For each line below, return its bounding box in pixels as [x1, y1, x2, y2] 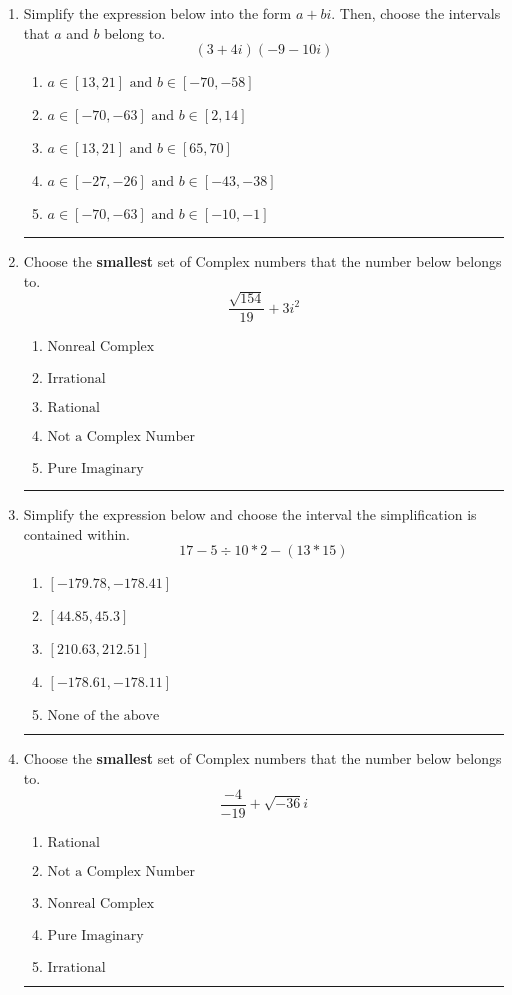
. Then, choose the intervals [331, 3, 501, 23]
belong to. [104, 22, 166, 43]
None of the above [47, 709, 160, 724]
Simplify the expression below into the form [23, 3, 292, 23]
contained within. [23, 523, 130, 544]
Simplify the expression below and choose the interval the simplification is [23, 504, 477, 525]
